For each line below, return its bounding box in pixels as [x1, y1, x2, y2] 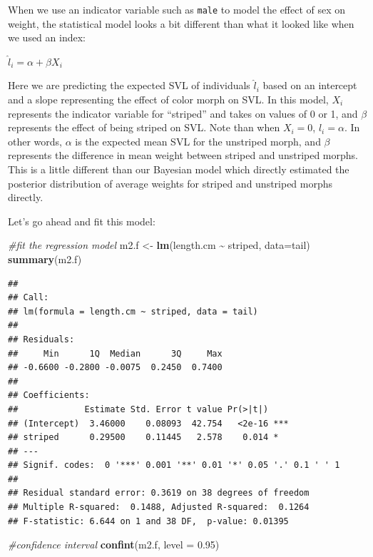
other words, [8, 133, 62, 148]
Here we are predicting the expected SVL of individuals [8, 78, 250, 93]
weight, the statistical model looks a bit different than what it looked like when [8, 16, 354, 31]
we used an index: [8, 30, 86, 45]
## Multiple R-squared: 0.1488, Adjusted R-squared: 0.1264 [8, 502, 310, 513]
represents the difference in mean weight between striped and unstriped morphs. [8, 148, 358, 163]
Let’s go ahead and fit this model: [8, 213, 155, 228]
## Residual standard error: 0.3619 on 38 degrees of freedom [8, 488, 310, 499]
